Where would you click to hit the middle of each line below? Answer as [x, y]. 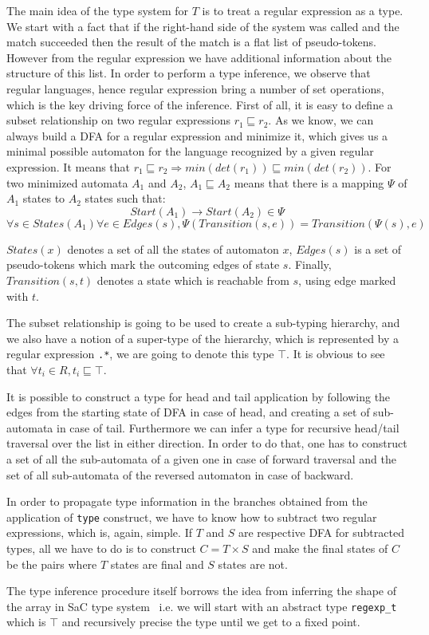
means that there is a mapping [309, 182]
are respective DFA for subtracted [321, 532]
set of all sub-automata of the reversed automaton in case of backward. [180, 474]
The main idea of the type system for [98, 10]
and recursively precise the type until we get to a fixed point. [211, 622]
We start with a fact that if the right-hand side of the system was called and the [203, 26]
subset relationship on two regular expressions [119, 120]
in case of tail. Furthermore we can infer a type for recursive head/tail [228, 427]
